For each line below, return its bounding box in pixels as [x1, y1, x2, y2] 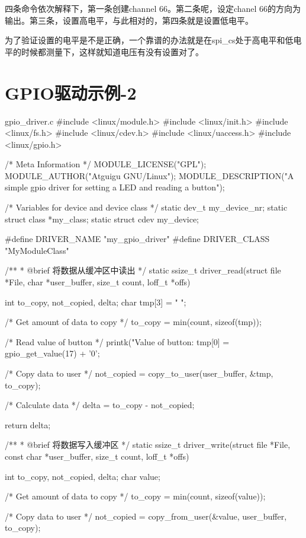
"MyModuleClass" [5, 244, 69, 256]
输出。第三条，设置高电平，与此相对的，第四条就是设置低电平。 [5, 14, 253, 26]
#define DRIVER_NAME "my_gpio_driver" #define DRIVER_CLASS [5, 233, 270, 245]
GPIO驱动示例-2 [5, 80, 137, 104]
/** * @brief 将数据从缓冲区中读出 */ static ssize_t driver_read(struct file [5, 264, 281, 276]
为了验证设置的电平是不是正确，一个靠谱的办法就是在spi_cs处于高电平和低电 [5, 34, 302, 46]
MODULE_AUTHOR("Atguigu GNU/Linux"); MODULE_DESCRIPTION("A [5, 169, 294, 182]
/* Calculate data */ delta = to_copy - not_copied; [5, 399, 195, 411]
